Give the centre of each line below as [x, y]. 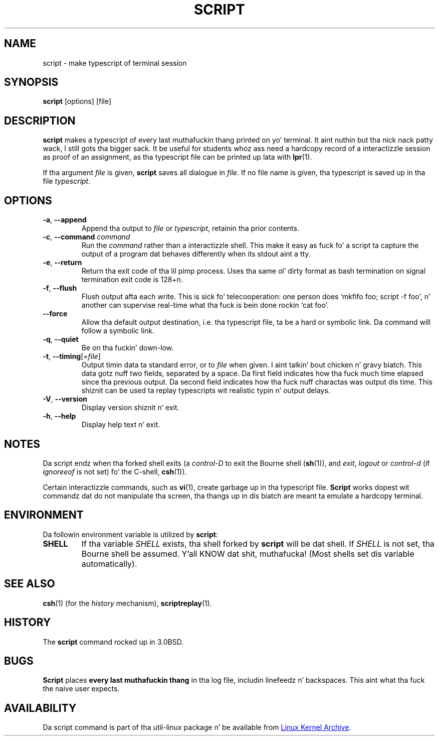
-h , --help [59, 416]
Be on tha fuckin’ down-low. [128, 348]
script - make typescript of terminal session [115, 63]
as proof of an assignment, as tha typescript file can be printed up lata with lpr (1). [177, 157]
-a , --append [65, 220]
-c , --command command [86, 237]
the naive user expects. [81, 689]
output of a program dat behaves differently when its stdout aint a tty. [196, 254]
